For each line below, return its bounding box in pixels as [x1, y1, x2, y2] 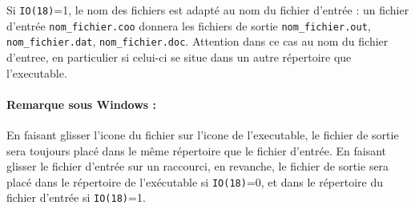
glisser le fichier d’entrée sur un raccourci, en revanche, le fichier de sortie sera [6, 158, 389, 175]
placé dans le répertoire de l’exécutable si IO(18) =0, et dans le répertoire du [6, 173, 384, 190]
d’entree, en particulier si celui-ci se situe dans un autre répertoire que [6, 48, 352, 65]
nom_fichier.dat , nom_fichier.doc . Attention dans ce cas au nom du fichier [6, 33, 389, 50]
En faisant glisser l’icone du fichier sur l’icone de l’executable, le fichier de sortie [6, 126, 399, 143]
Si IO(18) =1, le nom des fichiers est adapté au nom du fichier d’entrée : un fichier [6, 2, 409, 18]
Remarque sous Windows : [6, 95, 157, 112]
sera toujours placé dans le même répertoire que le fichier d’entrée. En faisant [6, 142, 387, 159]
